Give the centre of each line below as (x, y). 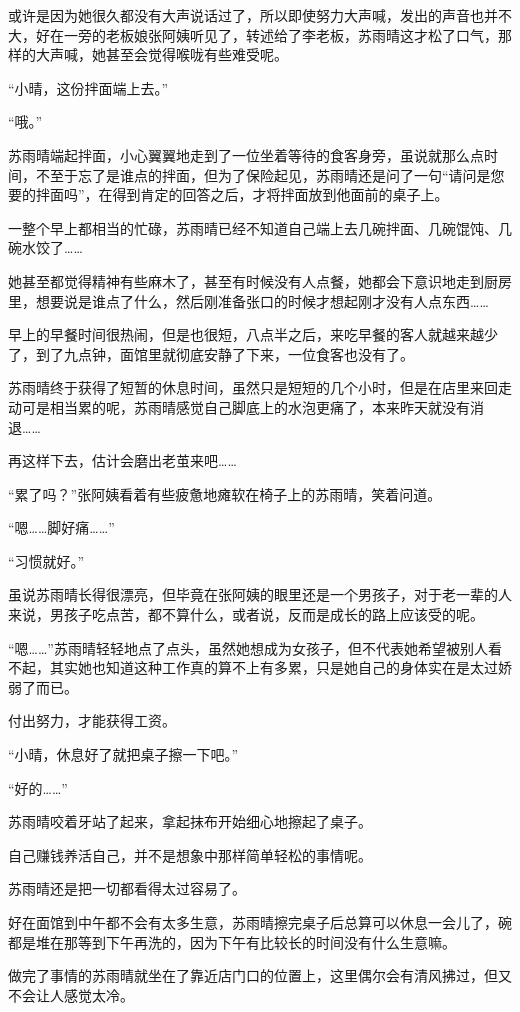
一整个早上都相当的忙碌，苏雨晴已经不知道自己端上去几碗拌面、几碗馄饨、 (253, 227)
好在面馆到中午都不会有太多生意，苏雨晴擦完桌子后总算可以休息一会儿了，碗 (260, 922)
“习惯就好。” (46, 560)
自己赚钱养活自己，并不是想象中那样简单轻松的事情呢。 (190, 854)
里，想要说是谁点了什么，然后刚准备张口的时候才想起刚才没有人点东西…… (248, 300)
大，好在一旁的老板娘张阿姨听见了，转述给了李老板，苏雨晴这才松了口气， (253, 34)
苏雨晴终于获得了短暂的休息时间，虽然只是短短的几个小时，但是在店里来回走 (260, 387)
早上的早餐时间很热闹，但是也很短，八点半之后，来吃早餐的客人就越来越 (246, 334)
